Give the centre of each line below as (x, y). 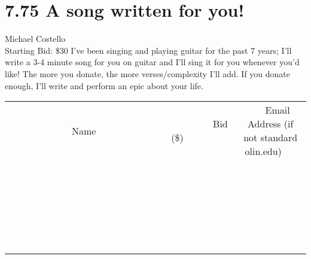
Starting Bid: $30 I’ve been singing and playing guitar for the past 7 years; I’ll (148, 50)
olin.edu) (263, 151)
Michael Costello (35, 39)
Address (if (271, 124)
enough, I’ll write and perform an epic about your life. (104, 85)
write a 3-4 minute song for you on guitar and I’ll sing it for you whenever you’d (152, 62)
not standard (271, 138)
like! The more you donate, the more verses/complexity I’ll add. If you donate (148, 73)
